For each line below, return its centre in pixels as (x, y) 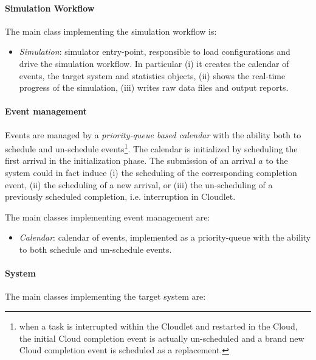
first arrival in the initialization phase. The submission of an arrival (130, 161)
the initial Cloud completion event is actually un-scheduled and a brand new (162, 338)
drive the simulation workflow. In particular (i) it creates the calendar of (154, 63)
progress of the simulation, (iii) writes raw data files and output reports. (154, 87)
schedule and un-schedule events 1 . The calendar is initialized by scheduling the (151, 148)
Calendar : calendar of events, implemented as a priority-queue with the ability (165, 237)
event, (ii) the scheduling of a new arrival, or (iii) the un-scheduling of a (139, 184)
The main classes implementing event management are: (108, 217)
